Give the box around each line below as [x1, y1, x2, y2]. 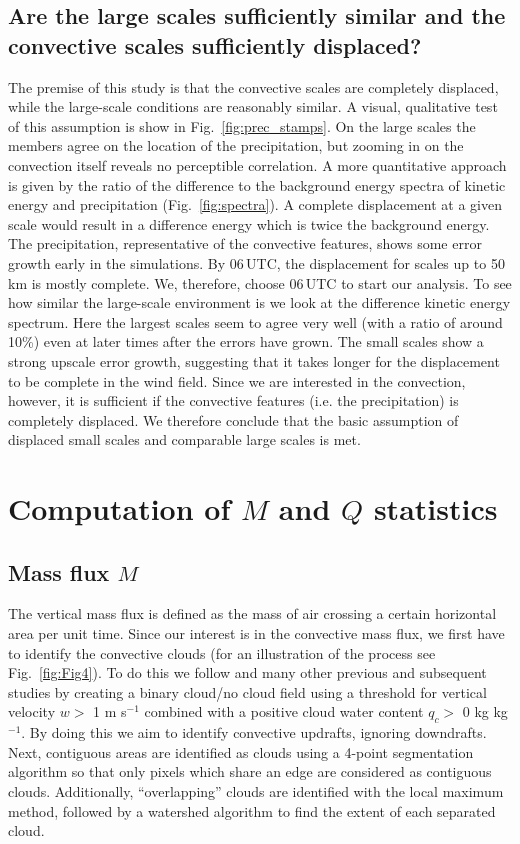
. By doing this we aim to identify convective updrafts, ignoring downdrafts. [21, 722, 487, 743]
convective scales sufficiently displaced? [8, 29, 422, 60]
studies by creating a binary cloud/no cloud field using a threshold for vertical [8, 681, 487, 702]
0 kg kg [462, 701, 508, 722]
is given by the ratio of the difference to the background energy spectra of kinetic [8, 174, 506, 195]
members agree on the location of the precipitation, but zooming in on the [8, 135, 464, 156]
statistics [373, 488, 498, 529]
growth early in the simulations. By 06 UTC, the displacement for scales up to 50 [8, 252, 505, 273]
